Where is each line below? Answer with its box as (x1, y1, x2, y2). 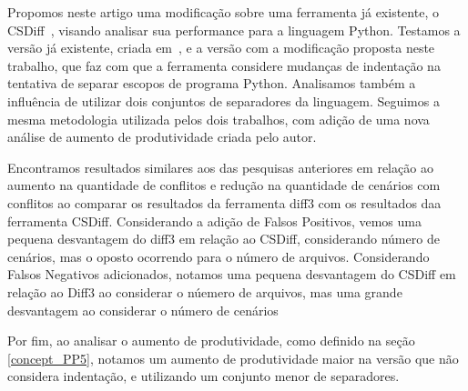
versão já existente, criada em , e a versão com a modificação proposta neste (7, 38, 435, 57)
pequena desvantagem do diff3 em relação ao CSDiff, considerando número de (7, 229, 440, 248)
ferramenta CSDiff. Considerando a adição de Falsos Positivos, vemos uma (7, 211, 422, 230)
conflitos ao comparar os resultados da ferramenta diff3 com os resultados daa (7, 193, 442, 212)
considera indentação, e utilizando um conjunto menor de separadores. (7, 366, 400, 386)
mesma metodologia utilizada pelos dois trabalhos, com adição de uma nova (7, 109, 430, 128)
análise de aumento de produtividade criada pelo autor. (7, 127, 317, 146)
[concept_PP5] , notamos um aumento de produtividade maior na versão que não (7, 348, 459, 367)
